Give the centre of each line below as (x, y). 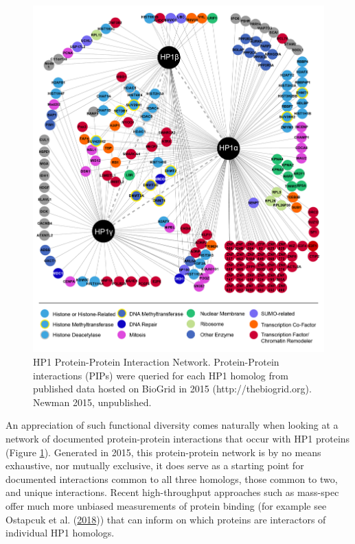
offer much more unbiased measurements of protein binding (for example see (166, 505)
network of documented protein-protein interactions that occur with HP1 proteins (178, 438)
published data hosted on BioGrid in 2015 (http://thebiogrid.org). (172, 389)
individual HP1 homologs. (60, 533)
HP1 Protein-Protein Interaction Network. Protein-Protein (156, 362)
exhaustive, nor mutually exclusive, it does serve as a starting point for (155, 465)
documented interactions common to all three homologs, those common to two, (172, 478)
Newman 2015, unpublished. (92, 402)
